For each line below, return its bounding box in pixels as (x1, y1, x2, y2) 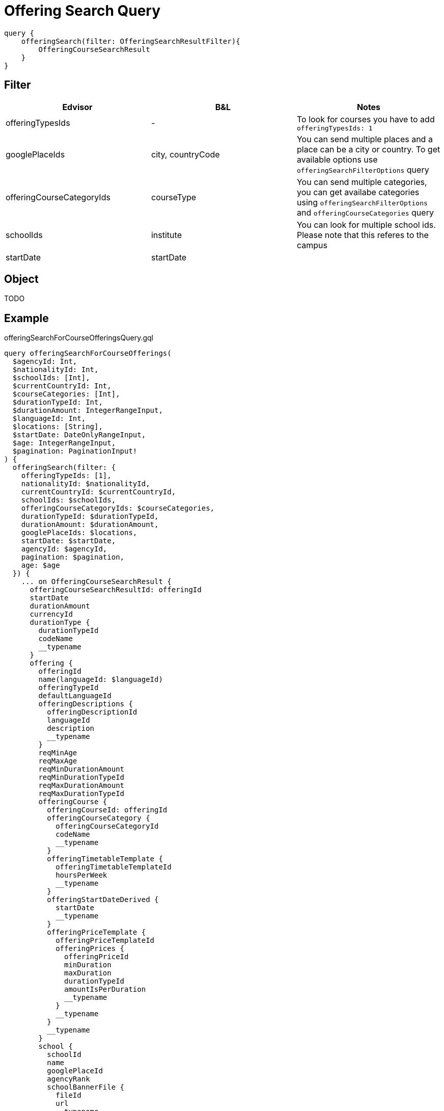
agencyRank (47, 1075, 90, 1083)
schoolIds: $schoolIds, (21, 496, 116, 505)
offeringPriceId (64, 953, 129, 961)
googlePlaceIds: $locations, (21, 528, 137, 537)
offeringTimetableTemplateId (55, 863, 172, 871)
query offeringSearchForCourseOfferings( (4, 349, 172, 358)
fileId (55, 1091, 81, 1100)
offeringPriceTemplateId (55, 936, 155, 945)
